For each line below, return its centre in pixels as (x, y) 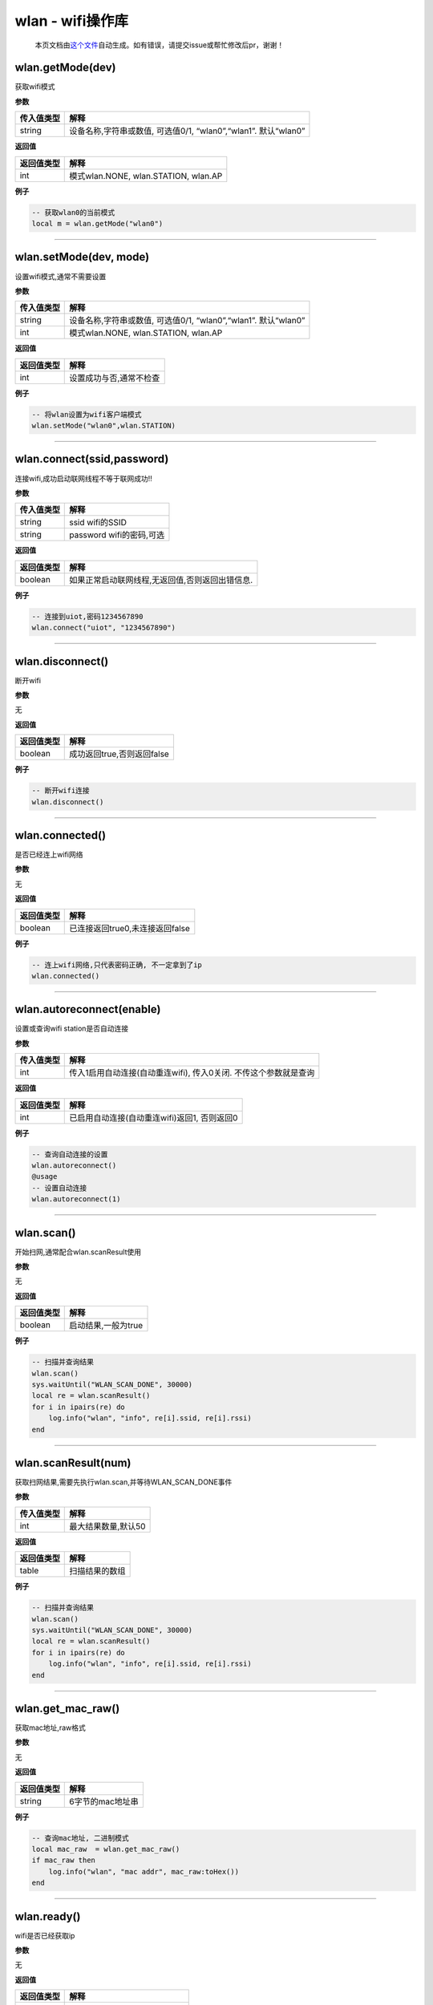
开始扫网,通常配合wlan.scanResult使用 (78, 1252)
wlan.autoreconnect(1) (76, 1199)
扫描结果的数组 (97, 1571)
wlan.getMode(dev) (65, 68)
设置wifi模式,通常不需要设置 (61, 276)
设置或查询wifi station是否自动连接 (71, 1029)
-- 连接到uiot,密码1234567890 (87, 616)
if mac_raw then (64, 1860)
